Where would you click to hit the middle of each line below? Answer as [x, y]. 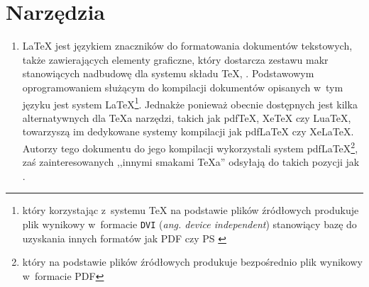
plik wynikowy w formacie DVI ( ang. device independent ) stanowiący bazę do [189, 224]
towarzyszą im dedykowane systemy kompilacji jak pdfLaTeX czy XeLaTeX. [188, 131]
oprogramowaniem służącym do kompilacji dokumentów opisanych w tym [183, 87]
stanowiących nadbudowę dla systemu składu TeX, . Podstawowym [168, 73]
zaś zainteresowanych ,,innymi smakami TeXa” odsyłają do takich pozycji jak [191, 162]
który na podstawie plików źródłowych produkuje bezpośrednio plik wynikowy [192, 262]
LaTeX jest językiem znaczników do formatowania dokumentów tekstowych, [187, 46]
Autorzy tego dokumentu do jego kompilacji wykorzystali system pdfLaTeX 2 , [190, 147]
